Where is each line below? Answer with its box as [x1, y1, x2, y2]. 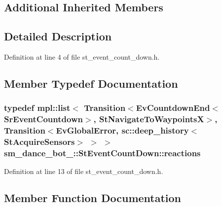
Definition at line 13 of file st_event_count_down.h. [4, 166, 163, 176]
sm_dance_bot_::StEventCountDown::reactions [4, 146, 201, 159]
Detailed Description [4, 29, 112, 44]
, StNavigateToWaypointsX [93, 113, 204, 125]
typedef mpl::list [4, 102, 71, 114]
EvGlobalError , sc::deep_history [56, 124, 189, 137]
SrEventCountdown [4, 113, 83, 125]
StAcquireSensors [4, 136, 75, 148]
